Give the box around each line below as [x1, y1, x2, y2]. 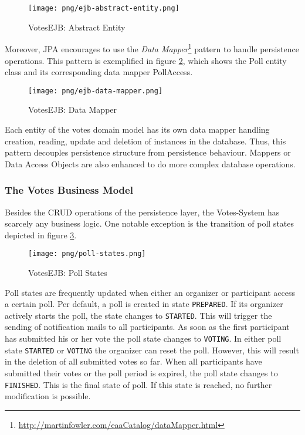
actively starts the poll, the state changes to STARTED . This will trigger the [5, 309, 272, 321]
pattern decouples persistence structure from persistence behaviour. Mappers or [5, 146, 291, 159]
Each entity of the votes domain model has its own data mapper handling [5, 123, 270, 135]
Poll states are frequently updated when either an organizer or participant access [5, 286, 296, 298]
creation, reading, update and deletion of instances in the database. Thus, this [5, 134, 286, 147]
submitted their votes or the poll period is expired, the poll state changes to [5, 366, 278, 379]
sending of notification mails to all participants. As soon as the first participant [5, 321, 290, 333]
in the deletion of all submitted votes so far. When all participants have [5, 355, 262, 367]
